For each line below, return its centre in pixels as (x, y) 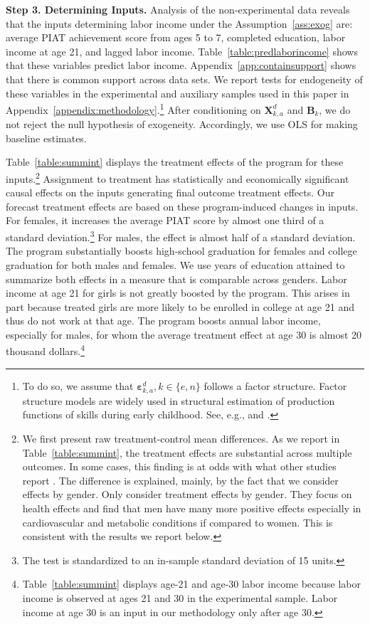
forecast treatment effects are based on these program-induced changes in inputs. (182, 206)
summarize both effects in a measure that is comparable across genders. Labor (176, 279)
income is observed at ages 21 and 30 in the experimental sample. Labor (180, 598)
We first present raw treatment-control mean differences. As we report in (181, 439)
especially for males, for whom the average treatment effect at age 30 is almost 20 (184, 334)
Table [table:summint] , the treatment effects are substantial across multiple (187, 452)
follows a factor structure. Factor (275, 385)
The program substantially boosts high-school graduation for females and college (181, 251)
